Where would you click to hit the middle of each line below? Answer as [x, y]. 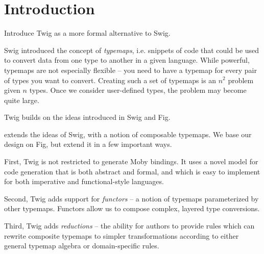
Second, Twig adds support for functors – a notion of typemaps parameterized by [131, 198]
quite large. [22, 100]
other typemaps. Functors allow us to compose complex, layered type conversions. [132, 208]
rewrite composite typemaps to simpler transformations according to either [122, 235]
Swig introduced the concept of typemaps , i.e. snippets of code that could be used [132, 50]
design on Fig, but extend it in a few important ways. [88, 144]
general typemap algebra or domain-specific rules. [82, 246]
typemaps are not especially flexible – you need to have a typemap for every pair [130, 70]
